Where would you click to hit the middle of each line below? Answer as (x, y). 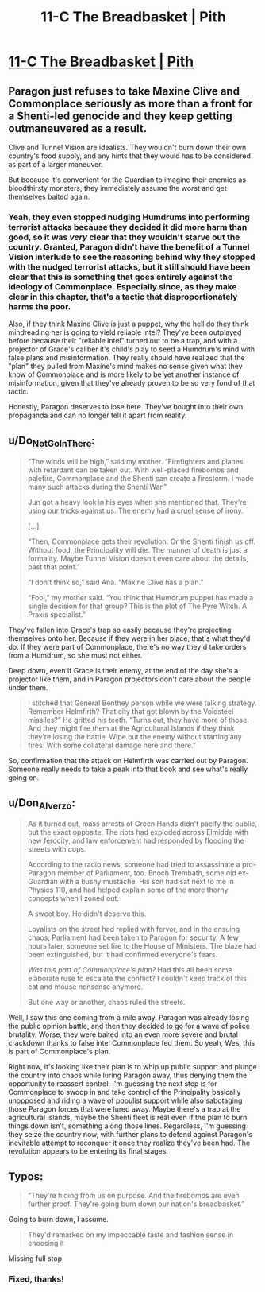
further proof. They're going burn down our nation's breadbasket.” (136, 1204)
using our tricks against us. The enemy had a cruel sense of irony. (135, 511)
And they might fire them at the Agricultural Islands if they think (131, 728)
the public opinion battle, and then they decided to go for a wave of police (129, 1026)
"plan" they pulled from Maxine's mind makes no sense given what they (126, 367)
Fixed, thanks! (36, 1279)
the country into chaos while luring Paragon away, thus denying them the (128, 1075)
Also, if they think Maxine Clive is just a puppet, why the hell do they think (129, 324)
